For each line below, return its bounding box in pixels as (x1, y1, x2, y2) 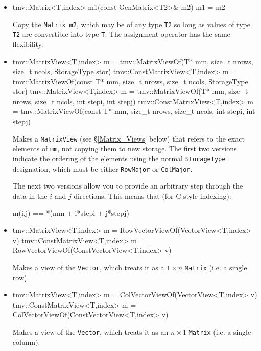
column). (12, 336, 40, 347)
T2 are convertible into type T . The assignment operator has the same (12, 29, 230, 39)
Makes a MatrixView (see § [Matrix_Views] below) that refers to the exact (12, 133, 245, 144)
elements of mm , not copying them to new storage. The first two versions (12, 143, 237, 154)
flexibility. (12, 38, 43, 49)
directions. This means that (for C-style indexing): (74, 190, 231, 201)
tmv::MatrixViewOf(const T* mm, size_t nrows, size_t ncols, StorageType (12, 76, 248, 86)
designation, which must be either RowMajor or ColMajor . (12, 163, 193, 174)
